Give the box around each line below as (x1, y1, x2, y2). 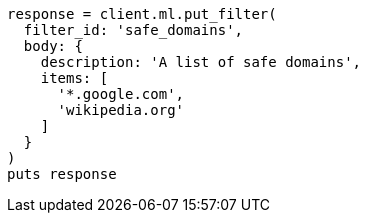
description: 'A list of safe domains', (40, 54, 362, 70)
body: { (23, 38, 83, 54)
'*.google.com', (57, 86, 185, 102)
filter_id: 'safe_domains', (23, 22, 244, 38)
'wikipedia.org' (57, 102, 185, 118)
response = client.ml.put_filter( (7, 6, 277, 22)
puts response (7, 166, 117, 182)
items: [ (40, 70, 109, 86)
